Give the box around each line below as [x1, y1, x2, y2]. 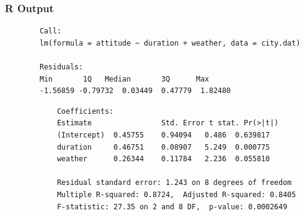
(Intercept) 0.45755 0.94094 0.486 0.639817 [56, 130, 270, 139]
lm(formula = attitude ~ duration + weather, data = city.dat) [39, 38, 300, 47]
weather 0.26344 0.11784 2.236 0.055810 [56, 155, 270, 164]
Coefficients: [56, 106, 113, 116]
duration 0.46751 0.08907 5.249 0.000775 [56, 142, 270, 152]
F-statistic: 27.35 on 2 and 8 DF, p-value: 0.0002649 [56, 202, 288, 211]
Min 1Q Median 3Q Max [39, 74, 209, 83]
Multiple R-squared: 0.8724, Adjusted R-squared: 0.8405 [56, 190, 296, 199]
